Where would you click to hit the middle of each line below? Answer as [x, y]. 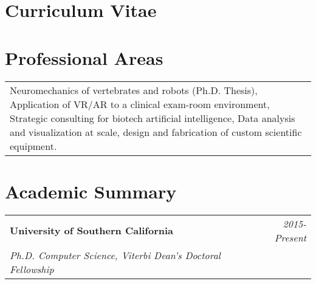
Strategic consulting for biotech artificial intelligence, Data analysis [153, 118]
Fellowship [32, 269]
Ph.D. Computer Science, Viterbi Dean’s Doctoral [115, 255]
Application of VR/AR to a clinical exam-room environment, [140, 104]
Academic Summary [91, 191]
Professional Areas [84, 57]
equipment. [33, 146]
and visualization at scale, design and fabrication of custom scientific [156, 132]
